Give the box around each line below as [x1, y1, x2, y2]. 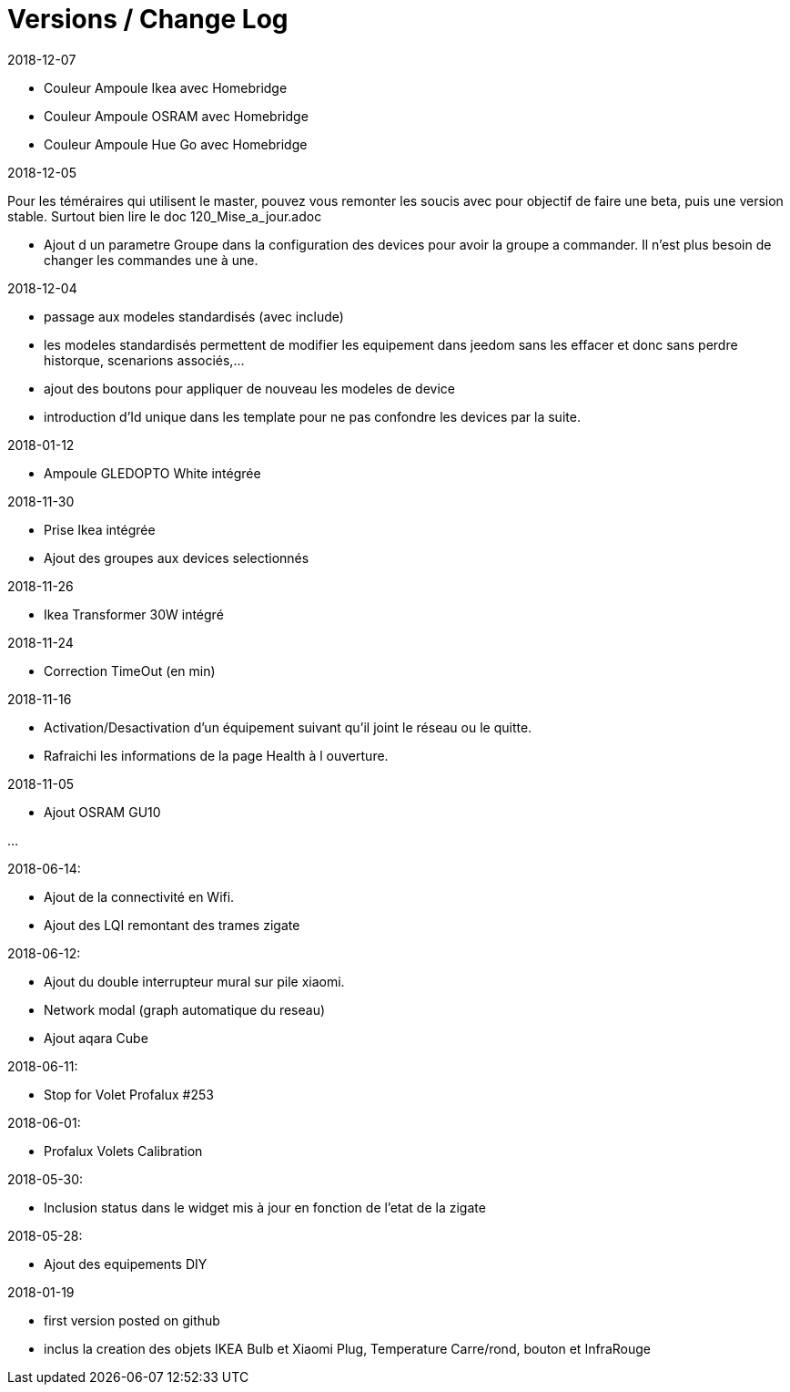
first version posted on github [44, 1312, 220, 1328]
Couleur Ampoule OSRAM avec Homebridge [44, 107, 309, 124]
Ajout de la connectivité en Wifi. [44, 888, 235, 905]
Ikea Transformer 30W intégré [44, 606, 224, 622]
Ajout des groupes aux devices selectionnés [44, 549, 309, 566]
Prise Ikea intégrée [44, 521, 156, 537]
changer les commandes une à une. [44, 251, 258, 268]
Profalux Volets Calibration [44, 1142, 203, 1159]
